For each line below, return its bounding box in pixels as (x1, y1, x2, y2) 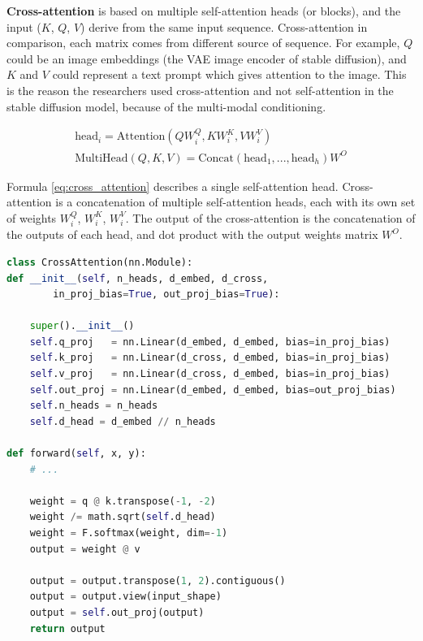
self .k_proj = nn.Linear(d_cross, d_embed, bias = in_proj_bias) (29, 352, 391, 364)
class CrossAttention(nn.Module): (6, 256, 193, 268)
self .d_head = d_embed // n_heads (29, 415, 216, 427)
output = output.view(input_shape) (29, 591, 222, 603)
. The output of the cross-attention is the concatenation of (125, 209, 416, 226)
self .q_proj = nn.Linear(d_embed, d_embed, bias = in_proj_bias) (29, 336, 391, 348)
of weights (6, 209, 57, 226)
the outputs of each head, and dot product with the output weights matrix (6, 226, 378, 243)
